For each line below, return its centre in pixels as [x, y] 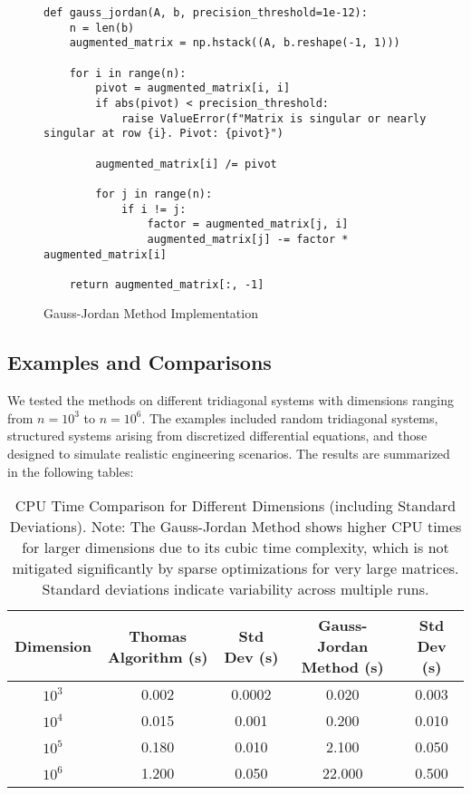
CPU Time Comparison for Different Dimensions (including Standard [235, 506]
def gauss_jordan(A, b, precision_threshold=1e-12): [206, 13]
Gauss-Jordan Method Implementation [151, 313]
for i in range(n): [128, 73]
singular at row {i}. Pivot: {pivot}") [163, 134]
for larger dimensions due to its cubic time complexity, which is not [235, 548]
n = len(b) [102, 28]
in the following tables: [71, 471]
